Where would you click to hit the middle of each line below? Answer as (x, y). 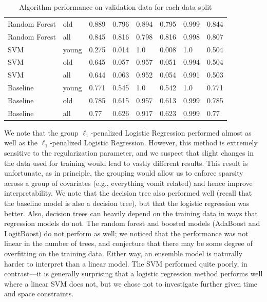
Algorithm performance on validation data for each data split (116, 7)
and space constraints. (39, 294)
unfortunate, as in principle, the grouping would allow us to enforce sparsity (124, 173)
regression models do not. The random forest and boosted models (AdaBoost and (132, 223)
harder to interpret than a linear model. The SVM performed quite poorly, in (126, 263)
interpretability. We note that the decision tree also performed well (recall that (128, 193)
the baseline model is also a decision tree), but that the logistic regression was (127, 203)
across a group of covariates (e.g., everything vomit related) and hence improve (128, 183)
